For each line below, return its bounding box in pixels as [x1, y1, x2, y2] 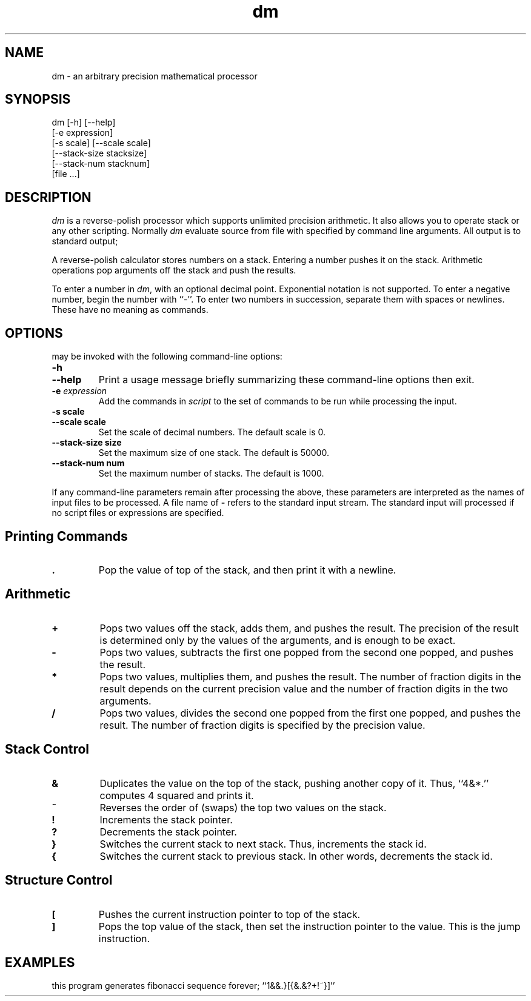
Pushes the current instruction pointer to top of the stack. [98, 908, 361, 920]
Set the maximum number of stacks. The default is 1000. [98, 468, 324, 479]
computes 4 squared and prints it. [99, 789, 254, 802]
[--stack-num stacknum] [52, 158, 150, 169]
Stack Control [5, 742, 90, 757]
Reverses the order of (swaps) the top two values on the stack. [99, 801, 387, 814]
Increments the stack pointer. [99, 813, 233, 826]
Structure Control [5, 872, 113, 888]
